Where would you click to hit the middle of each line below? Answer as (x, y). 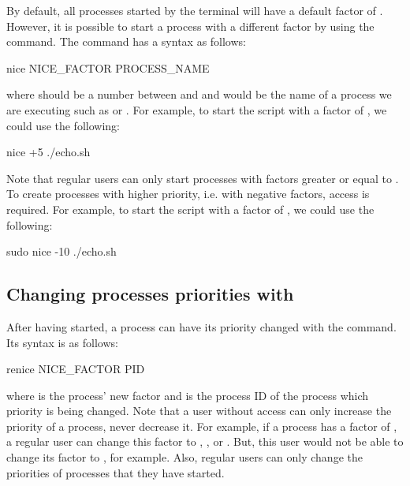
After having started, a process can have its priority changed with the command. (201, 326)
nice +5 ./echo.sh (48, 152)
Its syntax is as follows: (62, 342)
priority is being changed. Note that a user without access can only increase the (199, 411)
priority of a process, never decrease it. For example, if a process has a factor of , (202, 426)
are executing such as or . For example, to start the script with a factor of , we (197, 109)
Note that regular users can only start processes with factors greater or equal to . (203, 178)
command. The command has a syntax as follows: (126, 41)
